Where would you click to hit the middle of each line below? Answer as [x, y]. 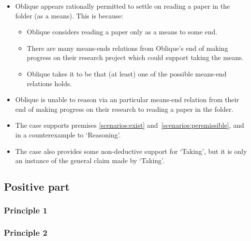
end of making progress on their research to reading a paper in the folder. [124, 109]
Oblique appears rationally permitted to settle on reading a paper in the [123, 6]
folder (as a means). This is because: [69, 15]
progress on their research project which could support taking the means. [135, 57]
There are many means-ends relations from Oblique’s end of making [127, 48]
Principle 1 [26, 210]
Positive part [37, 187]
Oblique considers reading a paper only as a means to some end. [122, 32]
